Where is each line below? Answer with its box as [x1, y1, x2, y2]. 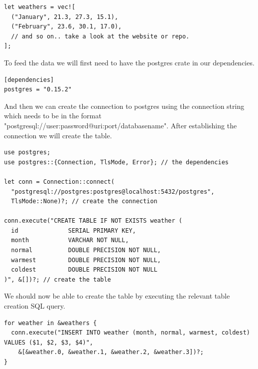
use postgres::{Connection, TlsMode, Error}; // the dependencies [4, 158, 229, 166]
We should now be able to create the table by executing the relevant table [4, 291, 230, 301]
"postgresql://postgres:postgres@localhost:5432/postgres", [11, 188, 215, 195]
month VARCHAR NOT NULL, [11, 237, 129, 244]
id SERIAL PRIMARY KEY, [11, 227, 136, 234]
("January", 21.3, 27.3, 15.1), [11, 13, 119, 20]
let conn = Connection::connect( [4, 178, 115, 185]
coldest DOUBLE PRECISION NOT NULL [11, 266, 157, 274]
